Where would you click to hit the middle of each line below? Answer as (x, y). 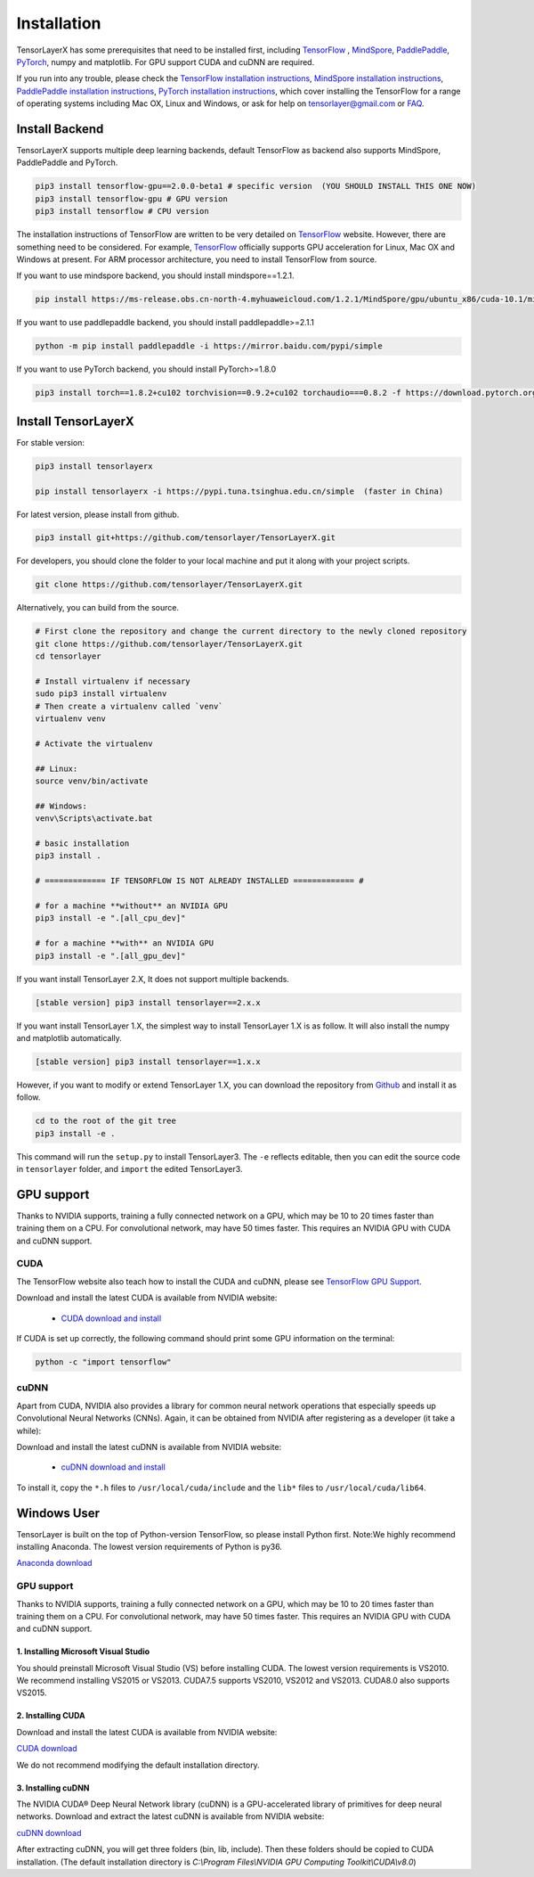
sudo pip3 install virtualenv (101, 694)
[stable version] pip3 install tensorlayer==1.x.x (148, 1061)
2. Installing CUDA (51, 1716)
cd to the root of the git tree (106, 1121)
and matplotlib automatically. (69, 1037)
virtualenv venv (71, 719)
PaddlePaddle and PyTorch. (67, 163)
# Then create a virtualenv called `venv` (129, 706)
